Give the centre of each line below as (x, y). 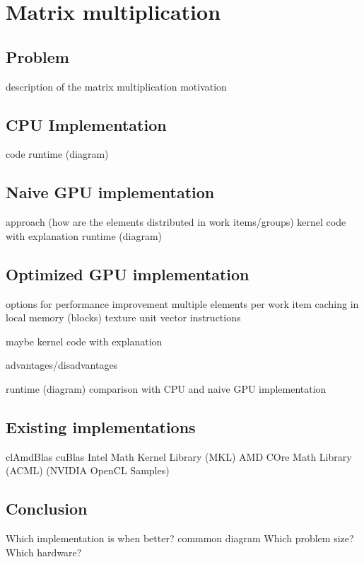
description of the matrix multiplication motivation (116, 86)
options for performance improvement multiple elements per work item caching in (182, 303)
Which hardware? (44, 552)
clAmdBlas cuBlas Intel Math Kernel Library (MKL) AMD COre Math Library (179, 456)
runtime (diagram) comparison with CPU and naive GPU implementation (166, 388)
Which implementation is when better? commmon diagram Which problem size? (180, 538)
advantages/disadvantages (62, 365)
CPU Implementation (86, 124)
